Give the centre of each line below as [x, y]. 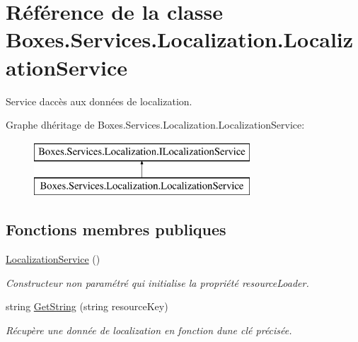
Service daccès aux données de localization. [99, 101]
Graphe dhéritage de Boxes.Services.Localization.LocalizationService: [155, 125]
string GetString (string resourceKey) [87, 306]
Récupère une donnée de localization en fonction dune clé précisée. [149, 330]
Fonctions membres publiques [116, 229]
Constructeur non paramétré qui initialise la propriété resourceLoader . [157, 282]
